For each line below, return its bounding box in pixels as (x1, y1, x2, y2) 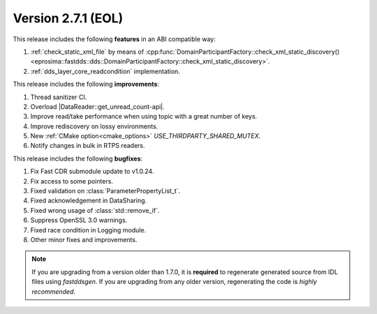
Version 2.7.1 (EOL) (13, 10, 124, 26)
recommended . (31, 287, 76, 296)
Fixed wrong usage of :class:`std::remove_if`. (30, 206, 160, 214)
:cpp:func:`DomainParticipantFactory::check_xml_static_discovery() (145, 47, 340, 56)
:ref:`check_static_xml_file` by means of (30, 47, 145, 56)
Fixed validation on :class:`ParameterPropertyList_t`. (30, 187, 181, 195)
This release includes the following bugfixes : (13, 154, 143, 163)
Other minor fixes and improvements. (30, 235, 138, 244)
